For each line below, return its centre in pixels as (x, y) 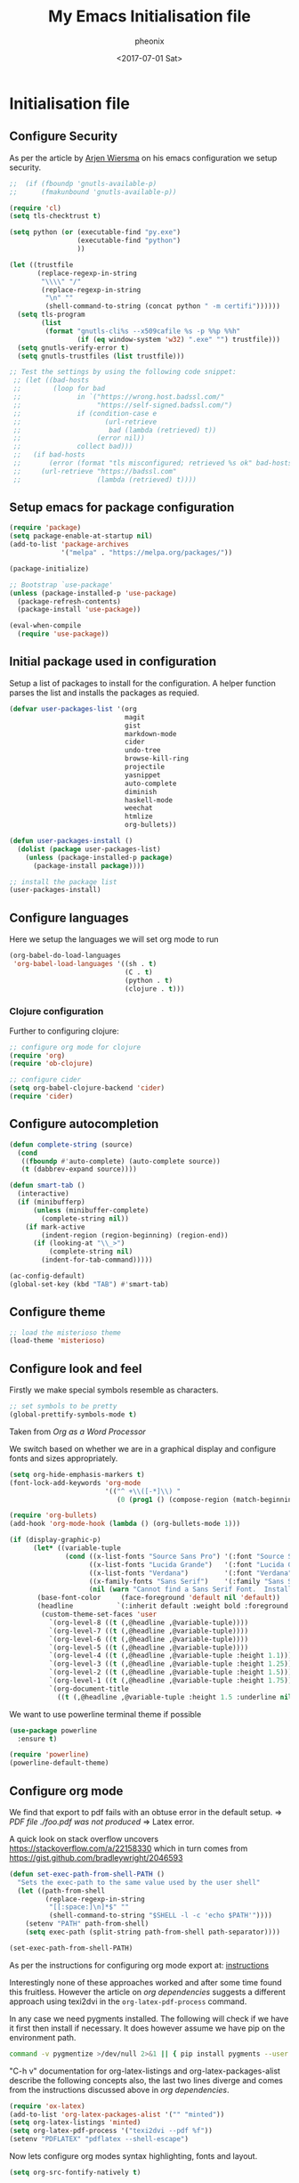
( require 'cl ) (36, 208)
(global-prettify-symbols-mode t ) (73, 1415)
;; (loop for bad (59, 389)
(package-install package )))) (89, 865)
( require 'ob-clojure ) (51, 1064)
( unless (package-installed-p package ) (99, 857)
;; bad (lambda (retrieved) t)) (115, 430)
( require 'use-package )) (63, 634)
